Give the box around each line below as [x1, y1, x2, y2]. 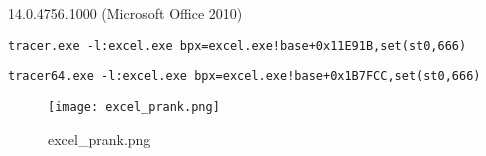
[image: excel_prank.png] [48, 99, 220, 114]
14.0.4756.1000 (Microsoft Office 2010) [8, 3, 243, 23]
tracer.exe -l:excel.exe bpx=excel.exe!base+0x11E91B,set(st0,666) [8, 38, 467, 53]
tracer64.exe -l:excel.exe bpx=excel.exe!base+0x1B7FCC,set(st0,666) [8, 69, 481, 84]
